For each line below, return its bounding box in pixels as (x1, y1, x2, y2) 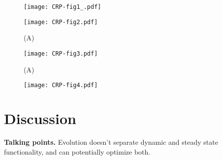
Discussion (4, 108, 76, 128)
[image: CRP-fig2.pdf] (24, 18, 98, 26)
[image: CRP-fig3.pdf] (24, 50, 98, 57)
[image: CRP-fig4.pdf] (24, 82, 98, 89)
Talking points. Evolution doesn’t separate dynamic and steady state (4, 136, 218, 147)
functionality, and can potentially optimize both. (4, 146, 151, 157)
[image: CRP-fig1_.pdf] (24, 3, 101, 10)
